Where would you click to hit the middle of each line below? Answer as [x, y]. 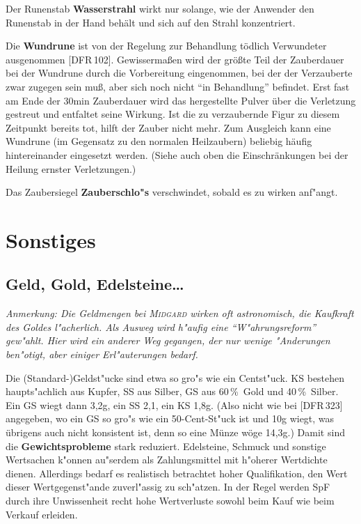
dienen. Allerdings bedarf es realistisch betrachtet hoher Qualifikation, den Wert [177, 473]
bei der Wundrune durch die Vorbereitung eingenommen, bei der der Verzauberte [179, 73]
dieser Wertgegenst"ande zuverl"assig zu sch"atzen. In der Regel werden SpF [168, 487]
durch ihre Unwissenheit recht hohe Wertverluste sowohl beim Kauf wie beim [170, 501]
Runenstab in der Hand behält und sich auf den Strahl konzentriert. [151, 22]
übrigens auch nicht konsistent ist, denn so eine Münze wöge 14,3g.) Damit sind [175, 432]
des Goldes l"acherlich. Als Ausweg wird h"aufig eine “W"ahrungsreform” [161, 326]
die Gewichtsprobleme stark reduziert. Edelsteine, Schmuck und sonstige [166, 446]
